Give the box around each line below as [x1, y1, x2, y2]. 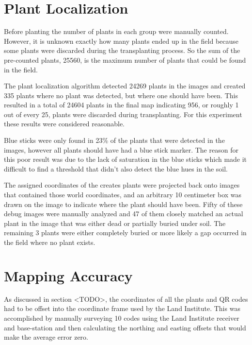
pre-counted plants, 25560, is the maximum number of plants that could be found [4, 54, 246, 65]
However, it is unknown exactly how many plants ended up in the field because [4, 35, 239, 46]
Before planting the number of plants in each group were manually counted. [4, 26, 229, 36]
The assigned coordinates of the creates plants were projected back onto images [4, 180, 240, 190]
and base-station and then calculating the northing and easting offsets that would [4, 322, 246, 332]
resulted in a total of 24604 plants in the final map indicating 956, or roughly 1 [4, 100, 239, 110]
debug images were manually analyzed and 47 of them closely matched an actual [4, 208, 243, 219]
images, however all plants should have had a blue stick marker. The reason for [4, 144, 238, 155]
